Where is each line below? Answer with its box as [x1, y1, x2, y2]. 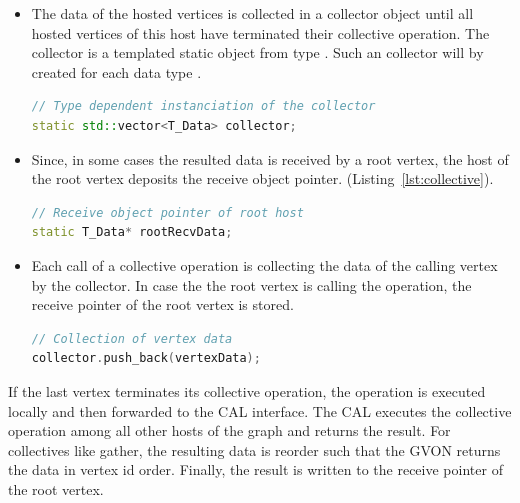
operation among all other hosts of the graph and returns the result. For [8, 420, 451, 441]
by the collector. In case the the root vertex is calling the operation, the [31, 274, 472, 295]
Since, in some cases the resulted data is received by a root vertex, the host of [31, 148, 509, 169]
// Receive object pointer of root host [31, 205, 304, 220]
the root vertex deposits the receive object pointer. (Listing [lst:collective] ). [31, 168, 494, 189]
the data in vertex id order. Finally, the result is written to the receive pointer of [8, 459, 503, 480]
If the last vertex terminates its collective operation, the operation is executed [8, 380, 486, 401]
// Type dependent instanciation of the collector [31, 99, 376, 114]
